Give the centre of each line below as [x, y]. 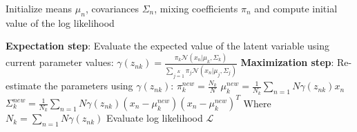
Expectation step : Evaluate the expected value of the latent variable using [168, 46]
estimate [23, 86]
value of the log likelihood [60, 22]
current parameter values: [60, 62]
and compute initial [296, 8]
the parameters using [89, 86]
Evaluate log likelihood [154, 118]
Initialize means [39, 8]
